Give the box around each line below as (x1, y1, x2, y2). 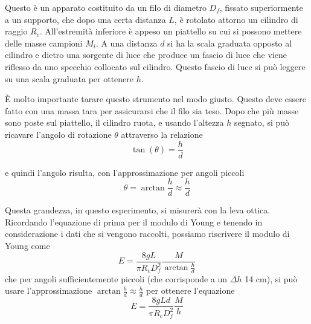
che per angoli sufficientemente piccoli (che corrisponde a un (5, 272, 228, 285)
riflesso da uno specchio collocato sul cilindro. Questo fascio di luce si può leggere (5, 60, 306, 73)
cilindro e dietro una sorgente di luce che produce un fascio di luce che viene (5, 48, 287, 61)
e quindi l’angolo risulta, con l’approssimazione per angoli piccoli (5, 166, 245, 178)
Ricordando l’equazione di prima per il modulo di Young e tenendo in (5, 215, 263, 228)
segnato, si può (234, 116, 290, 129)
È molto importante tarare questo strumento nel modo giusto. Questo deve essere (5, 92, 306, 105)
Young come (5, 239, 50, 252)
